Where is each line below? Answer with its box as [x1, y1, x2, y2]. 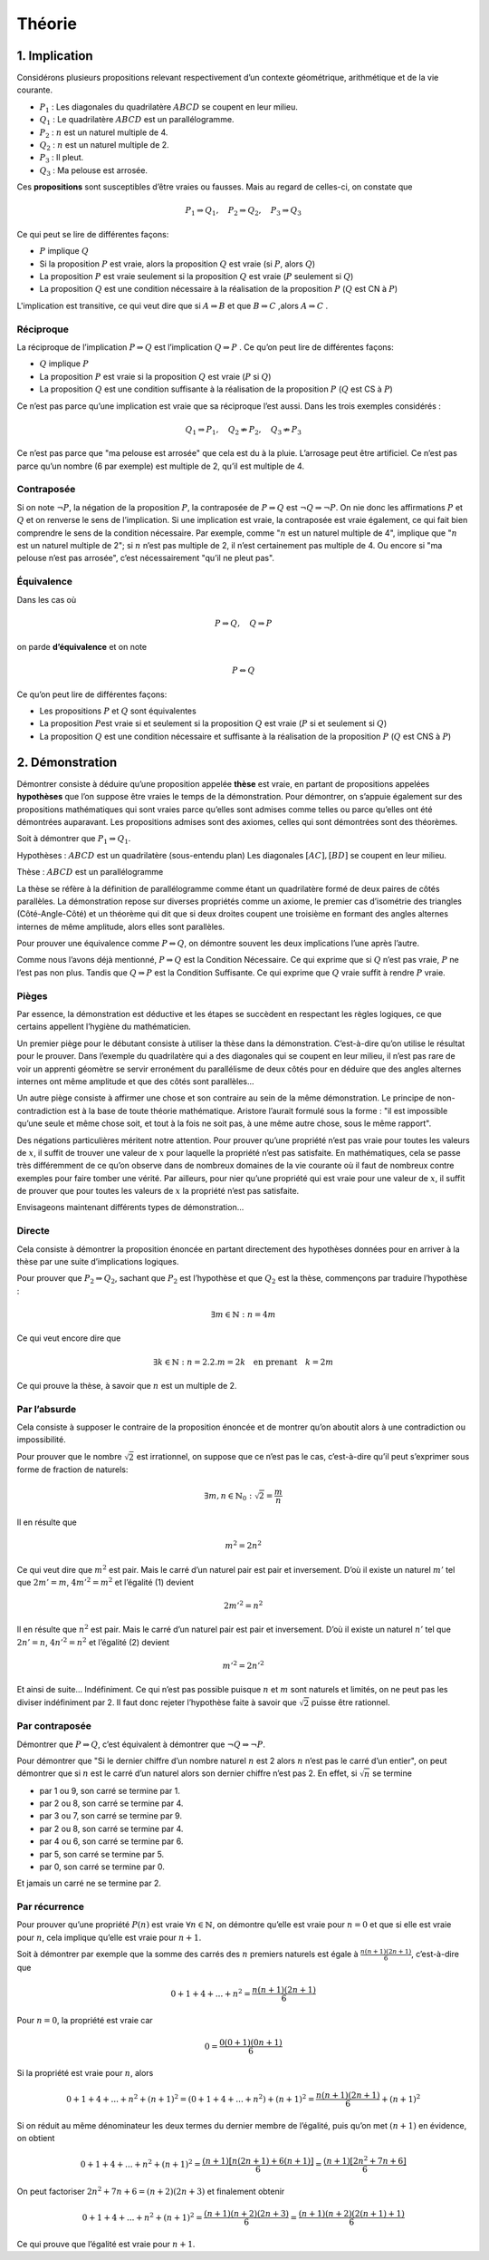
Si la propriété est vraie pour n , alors [16, 2067, 154, 2078]
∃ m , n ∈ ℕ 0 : [204, 1490, 253, 1503]
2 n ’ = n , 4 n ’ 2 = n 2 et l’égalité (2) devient [16, 1636, 170, 1647]
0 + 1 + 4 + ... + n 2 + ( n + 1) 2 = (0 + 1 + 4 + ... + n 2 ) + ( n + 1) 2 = [66, 2092, 315, 2104]
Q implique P [39, 358, 90, 369]
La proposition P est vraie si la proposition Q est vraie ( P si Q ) [39, 371, 272, 382]
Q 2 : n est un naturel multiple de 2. [39, 140, 169, 152]
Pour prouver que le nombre [16, 1450, 122, 1461]
